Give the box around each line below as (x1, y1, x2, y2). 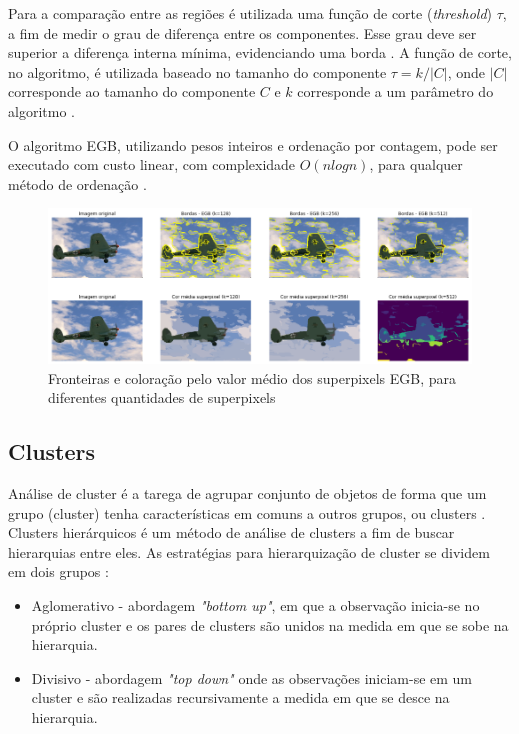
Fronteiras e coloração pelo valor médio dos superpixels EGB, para (48, 367, 457, 388)
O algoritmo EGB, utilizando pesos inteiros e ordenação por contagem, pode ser (8, 134, 498, 155)
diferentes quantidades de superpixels (48, 387, 276, 408)
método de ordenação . (8, 173, 147, 194)
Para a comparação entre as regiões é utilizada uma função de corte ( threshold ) (8, 3, 493, 23)
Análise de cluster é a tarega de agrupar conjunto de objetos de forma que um (8, 483, 487, 503)
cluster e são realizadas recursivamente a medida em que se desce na (31, 687, 450, 708)
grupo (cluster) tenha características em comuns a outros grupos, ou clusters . (8, 502, 486, 523)
